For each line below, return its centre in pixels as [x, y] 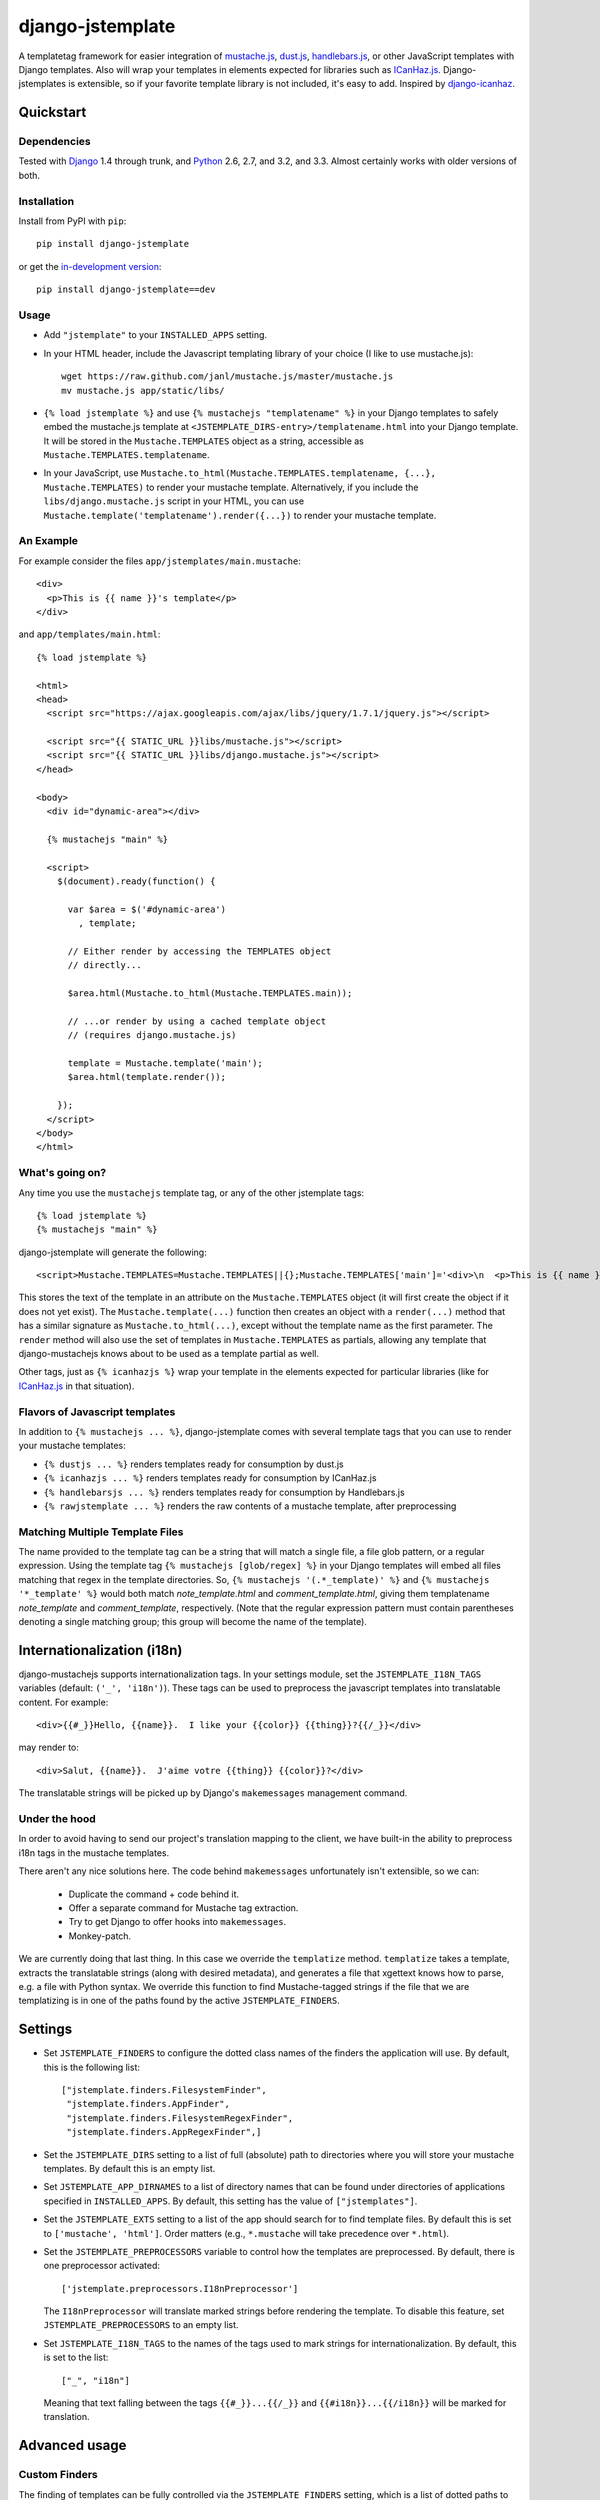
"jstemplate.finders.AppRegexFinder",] [164, 2132]
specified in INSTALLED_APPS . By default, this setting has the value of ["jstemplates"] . [230, 2201]
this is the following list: [91, 2067]
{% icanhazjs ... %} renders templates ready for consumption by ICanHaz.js [210, 1478]
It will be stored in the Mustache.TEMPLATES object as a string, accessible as [203, 441]
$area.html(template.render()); [147, 1077]
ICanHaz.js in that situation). [76, 1386]
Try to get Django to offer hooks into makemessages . [177, 1922]
